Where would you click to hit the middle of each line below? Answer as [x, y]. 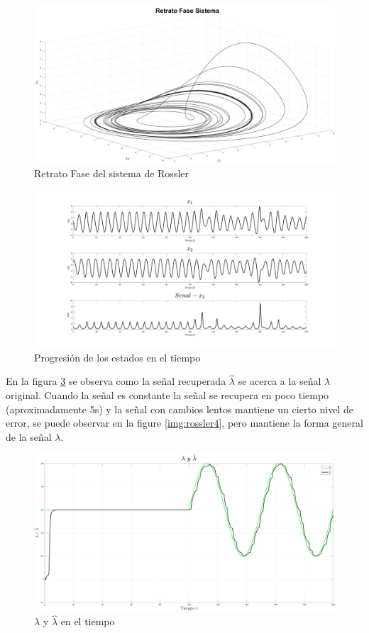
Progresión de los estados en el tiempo [117, 357]
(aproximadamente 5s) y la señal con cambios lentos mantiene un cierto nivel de [180, 409]
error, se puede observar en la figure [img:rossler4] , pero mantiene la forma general [184, 423]
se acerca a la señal [280, 381]
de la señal [29, 436]
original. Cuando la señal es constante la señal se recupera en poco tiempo [167, 395]
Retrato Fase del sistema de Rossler [111, 173]
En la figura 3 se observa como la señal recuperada [116, 381]
